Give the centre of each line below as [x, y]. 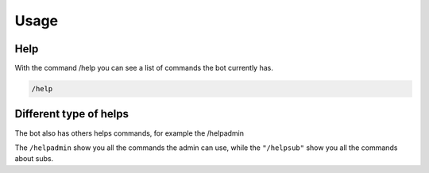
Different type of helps [72, 114]
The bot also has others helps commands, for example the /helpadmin [129, 133]
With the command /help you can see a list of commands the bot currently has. [144, 68]
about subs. [34, 159]
